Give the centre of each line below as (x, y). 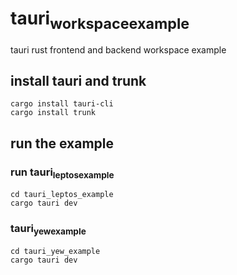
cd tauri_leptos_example (62, 195)
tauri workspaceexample (100, 20)
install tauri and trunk (78, 80)
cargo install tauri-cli (62, 104)
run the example (62, 143)
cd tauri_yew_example (55, 251)
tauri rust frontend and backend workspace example (118, 49)
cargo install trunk (53, 113)
